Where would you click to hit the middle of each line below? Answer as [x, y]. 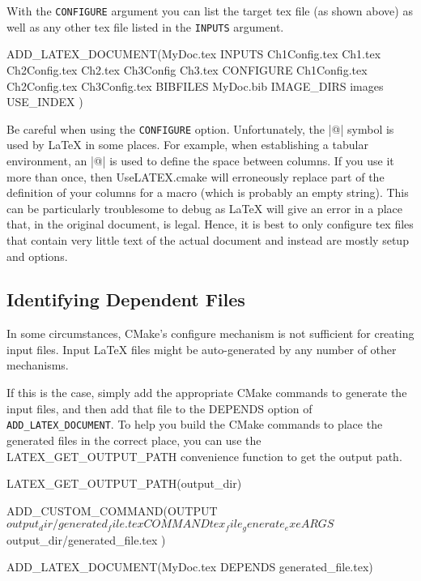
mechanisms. [38, 365]
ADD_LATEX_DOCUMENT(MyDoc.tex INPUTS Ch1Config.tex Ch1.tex [194, 54]
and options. [37, 256]
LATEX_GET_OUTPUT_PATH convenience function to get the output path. [204, 456]
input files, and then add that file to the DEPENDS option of [159, 408]
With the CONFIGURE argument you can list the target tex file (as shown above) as [210, 11]
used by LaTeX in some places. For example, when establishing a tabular [187, 145]
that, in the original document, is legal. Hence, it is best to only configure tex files [210, 224]
